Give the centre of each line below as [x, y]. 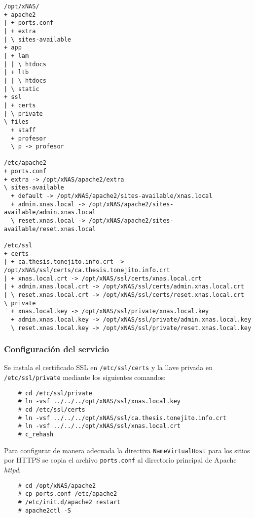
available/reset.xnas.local [50, 229]
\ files [17, 122]
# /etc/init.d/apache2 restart [69, 502]
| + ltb [17, 72]
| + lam [17, 56]
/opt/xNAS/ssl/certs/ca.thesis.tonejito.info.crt [87, 270]
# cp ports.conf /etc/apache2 [68, 494]
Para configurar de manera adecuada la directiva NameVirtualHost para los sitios [127, 450]
